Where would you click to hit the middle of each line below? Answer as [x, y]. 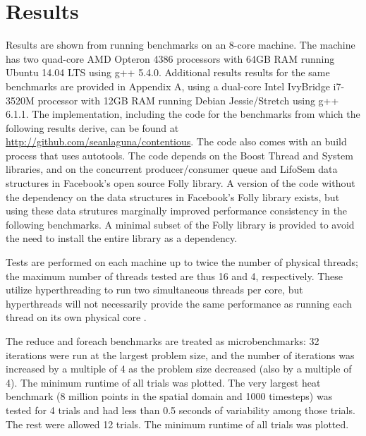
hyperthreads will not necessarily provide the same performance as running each [179, 303]
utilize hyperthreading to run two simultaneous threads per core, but [154, 290]
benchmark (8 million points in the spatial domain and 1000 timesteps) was [169, 396]
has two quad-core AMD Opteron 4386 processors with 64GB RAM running [170, 58]
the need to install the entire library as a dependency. [122, 238]
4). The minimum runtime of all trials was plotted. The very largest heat [163, 382]
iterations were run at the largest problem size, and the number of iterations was [180, 355]
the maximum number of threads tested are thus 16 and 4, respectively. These [175, 275]
